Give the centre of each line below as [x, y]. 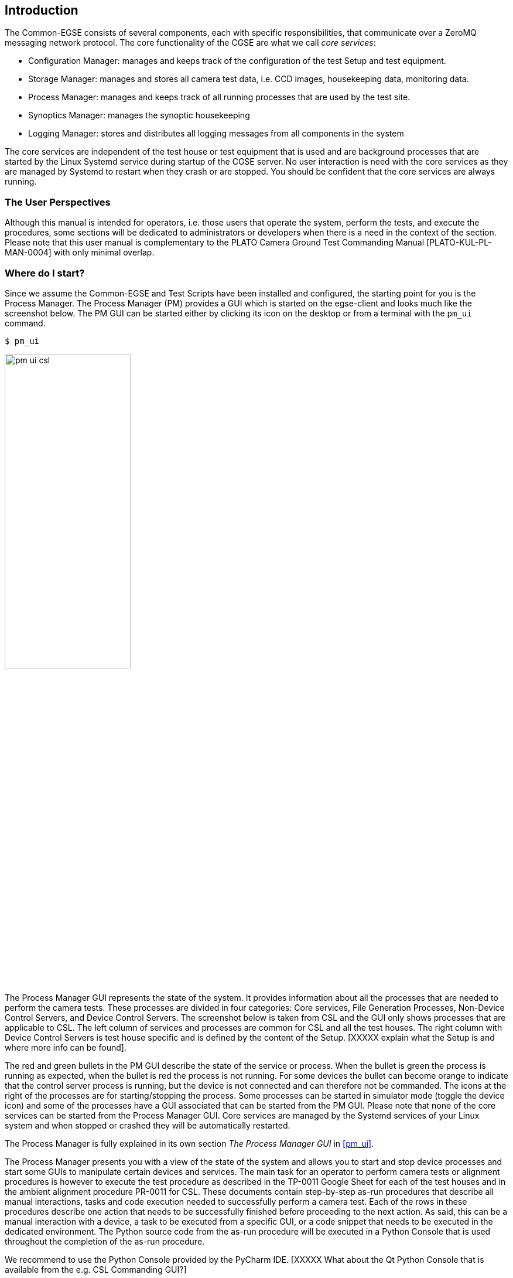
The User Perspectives [58, 202]
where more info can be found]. [66, 1047]
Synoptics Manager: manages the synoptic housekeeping [139, 115]
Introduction [42, 10]
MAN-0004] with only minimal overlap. [80, 253]
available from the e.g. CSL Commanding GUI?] [96, 1269]
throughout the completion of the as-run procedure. [105, 1241]
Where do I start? [45, 273]
